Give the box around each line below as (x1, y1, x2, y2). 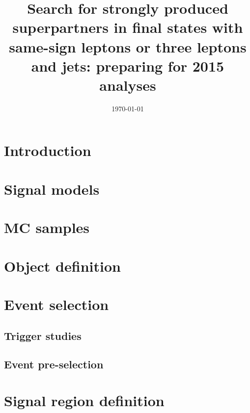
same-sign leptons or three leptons (9, 36, 247, 56)
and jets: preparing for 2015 (31, 55, 224, 76)
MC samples (4, 217, 90, 237)
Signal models (4, 179, 100, 199)
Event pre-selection (4, 357, 104, 372)
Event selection (4, 294, 109, 314)
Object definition (4, 256, 121, 276)
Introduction (4, 140, 91, 160)
